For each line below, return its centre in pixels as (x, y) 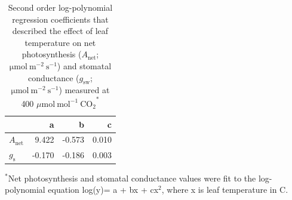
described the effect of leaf (60, 31)
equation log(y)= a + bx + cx (103, 190)
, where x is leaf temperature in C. (225, 190)
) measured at (84, 90)
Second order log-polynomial (60, 7)
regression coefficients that (60, 19)
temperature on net (60, 42)
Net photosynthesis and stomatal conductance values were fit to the (132, 178)
